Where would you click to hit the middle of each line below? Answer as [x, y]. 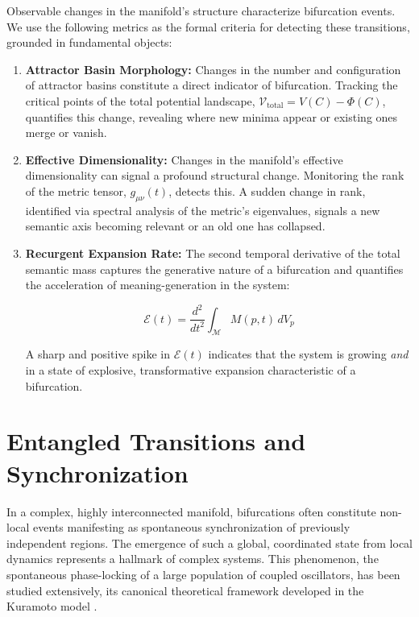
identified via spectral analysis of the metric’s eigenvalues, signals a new [203, 210]
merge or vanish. [66, 133]
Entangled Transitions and [156, 441]
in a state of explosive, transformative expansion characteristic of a [191, 370]
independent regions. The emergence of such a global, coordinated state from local [209, 542]
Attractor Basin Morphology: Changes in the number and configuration [213, 69]
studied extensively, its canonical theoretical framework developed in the [185, 590]
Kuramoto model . [52, 606]
